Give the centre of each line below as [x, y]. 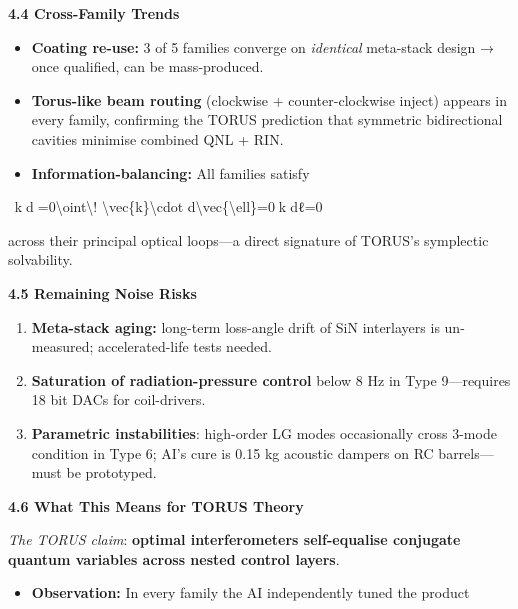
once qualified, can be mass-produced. [147, 66]
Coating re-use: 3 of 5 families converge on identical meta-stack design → [263, 46]
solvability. [40, 259]
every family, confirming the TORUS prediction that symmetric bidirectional [267, 119]
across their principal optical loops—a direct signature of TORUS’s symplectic [248, 239]
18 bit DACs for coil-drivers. [118, 399]
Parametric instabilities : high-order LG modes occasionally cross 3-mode [264, 432]
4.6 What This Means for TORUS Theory [156, 505]
